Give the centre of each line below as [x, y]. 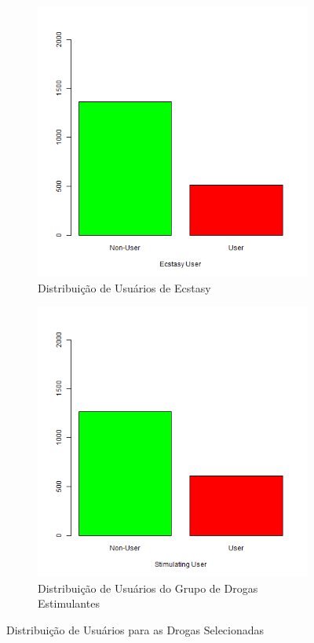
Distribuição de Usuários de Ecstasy [124, 287]
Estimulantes [69, 603]
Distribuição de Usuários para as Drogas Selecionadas [135, 629]
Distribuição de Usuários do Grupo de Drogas [148, 588]
